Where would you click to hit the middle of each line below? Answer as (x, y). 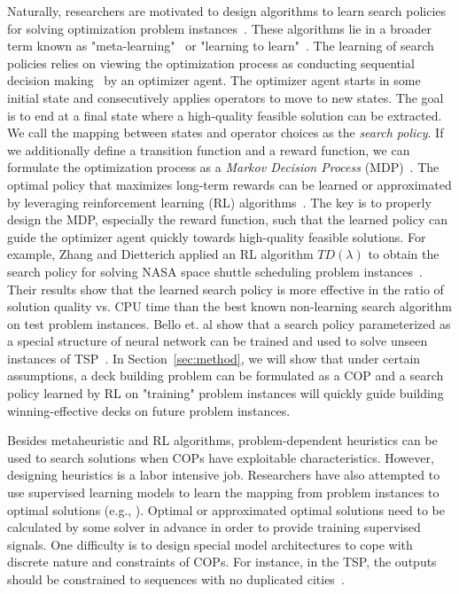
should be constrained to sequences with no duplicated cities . (176, 579)
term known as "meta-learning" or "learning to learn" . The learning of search (221, 46)
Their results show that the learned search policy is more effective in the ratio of (226, 289)
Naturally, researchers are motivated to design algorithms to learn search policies (227, 11)
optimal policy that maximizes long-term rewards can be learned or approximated (229, 184)
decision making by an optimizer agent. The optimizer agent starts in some (214, 80)
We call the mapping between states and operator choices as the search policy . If (226, 133)
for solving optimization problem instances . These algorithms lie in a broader (219, 28)
